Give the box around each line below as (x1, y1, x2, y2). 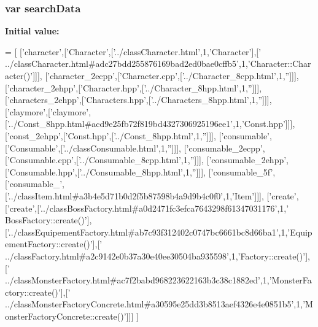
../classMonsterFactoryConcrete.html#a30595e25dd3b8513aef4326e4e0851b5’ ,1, (5, 298, 303, 310)
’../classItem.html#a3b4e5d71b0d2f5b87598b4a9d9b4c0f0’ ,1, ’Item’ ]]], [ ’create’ (7, 189, 297, 202)
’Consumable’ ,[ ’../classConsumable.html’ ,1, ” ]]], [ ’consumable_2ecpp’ (7, 141, 263, 154)
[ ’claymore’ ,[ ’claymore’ (5, 105, 89, 118)
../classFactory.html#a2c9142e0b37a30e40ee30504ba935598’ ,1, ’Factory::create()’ (5, 249, 306, 262)
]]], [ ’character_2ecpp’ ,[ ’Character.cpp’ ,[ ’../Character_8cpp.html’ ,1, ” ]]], (33, 69, 299, 82)
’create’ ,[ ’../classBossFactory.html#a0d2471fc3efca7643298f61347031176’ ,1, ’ (7, 201, 289, 214)
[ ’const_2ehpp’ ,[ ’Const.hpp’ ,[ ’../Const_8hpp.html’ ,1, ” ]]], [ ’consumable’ (5, 129, 270, 142)
